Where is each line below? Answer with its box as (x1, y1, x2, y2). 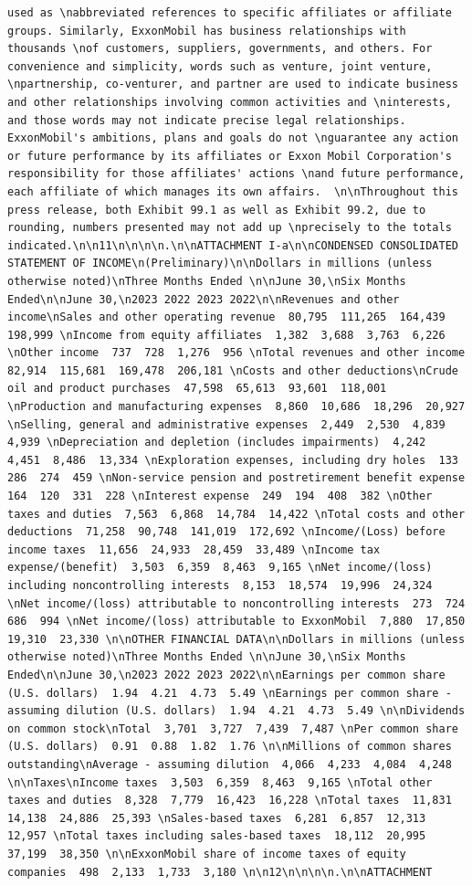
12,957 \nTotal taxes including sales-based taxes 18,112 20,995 (7, 829, 426, 843)
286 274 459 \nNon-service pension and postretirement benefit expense (7, 471, 466, 485)
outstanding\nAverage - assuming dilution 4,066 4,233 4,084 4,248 (7, 757, 452, 771)
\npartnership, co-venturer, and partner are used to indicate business (7, 78, 458, 91)
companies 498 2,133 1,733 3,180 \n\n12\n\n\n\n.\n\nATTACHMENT (7, 865, 433, 879)
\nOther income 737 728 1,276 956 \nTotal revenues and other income (7, 346, 466, 360)
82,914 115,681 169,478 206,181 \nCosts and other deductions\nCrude (7, 364, 458, 377)
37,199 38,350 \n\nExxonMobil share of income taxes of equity (7, 847, 406, 860)
